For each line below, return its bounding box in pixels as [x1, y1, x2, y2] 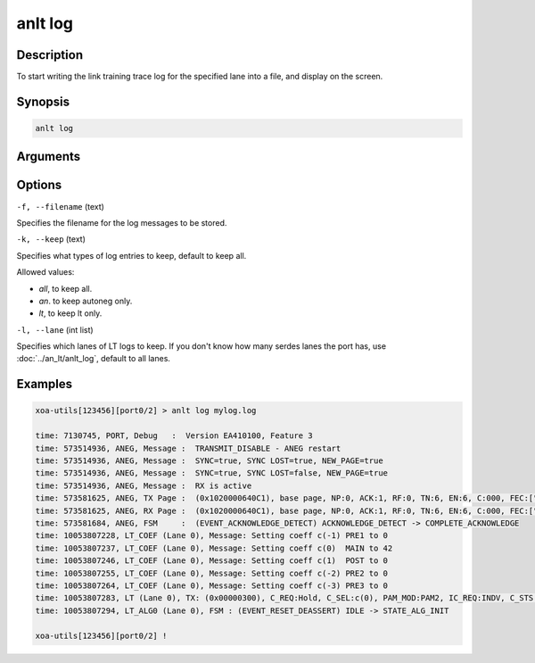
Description [16, 47, 84, 62]
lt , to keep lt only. [38, 308, 103, 319]
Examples [16, 377, 73, 392]
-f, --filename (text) [16, 201, 104, 211]
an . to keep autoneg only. [38, 295, 133, 306]
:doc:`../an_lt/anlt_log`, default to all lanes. [16, 353, 171, 364]
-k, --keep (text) [16, 234, 86, 244]
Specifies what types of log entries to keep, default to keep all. [16, 250, 247, 261]
